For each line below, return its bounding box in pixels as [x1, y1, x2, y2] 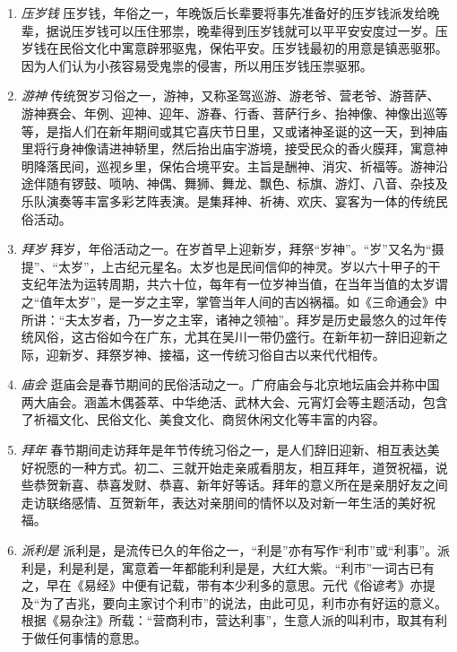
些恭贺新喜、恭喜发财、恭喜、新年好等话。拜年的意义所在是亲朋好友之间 [21, 475, 448, 494]
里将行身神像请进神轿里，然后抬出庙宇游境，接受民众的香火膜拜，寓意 [21, 139, 435, 158]
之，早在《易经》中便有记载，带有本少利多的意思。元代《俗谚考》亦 [21, 576, 423, 595]
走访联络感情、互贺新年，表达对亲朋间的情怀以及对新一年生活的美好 [21, 492, 423, 511]
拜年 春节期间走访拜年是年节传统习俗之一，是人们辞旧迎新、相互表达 [21, 440, 427, 459]
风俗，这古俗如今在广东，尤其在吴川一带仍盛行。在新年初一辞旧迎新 [33, 327, 435, 346]
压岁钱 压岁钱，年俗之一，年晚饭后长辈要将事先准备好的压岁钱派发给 [21, 4, 427, 22]
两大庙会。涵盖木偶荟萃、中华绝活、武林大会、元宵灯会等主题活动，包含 [21, 392, 448, 411]
